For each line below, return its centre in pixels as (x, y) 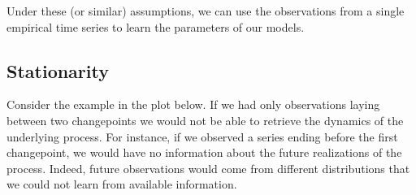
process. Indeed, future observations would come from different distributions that (208, 168)
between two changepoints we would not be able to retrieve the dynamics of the (205, 120)
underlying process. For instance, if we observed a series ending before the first (202, 136)
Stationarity (58, 70)
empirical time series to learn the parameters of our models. (156, 26)
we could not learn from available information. (122, 184)
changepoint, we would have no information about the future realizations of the (204, 152)
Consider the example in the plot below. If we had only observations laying (193, 104)
